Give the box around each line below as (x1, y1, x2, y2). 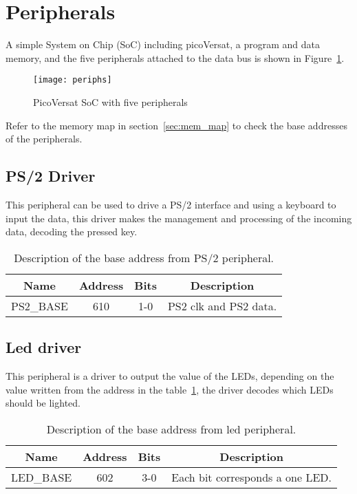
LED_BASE (11, 469, 72, 485)
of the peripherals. (6, 131, 83, 146)
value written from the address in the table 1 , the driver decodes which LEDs (6, 382, 334, 396)
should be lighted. (6, 396, 80, 410)
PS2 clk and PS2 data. (167, 297, 277, 314)
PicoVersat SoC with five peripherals (33, 94, 188, 109)
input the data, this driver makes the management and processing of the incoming (6, 211, 352, 225)
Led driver (6, 336, 82, 358)
